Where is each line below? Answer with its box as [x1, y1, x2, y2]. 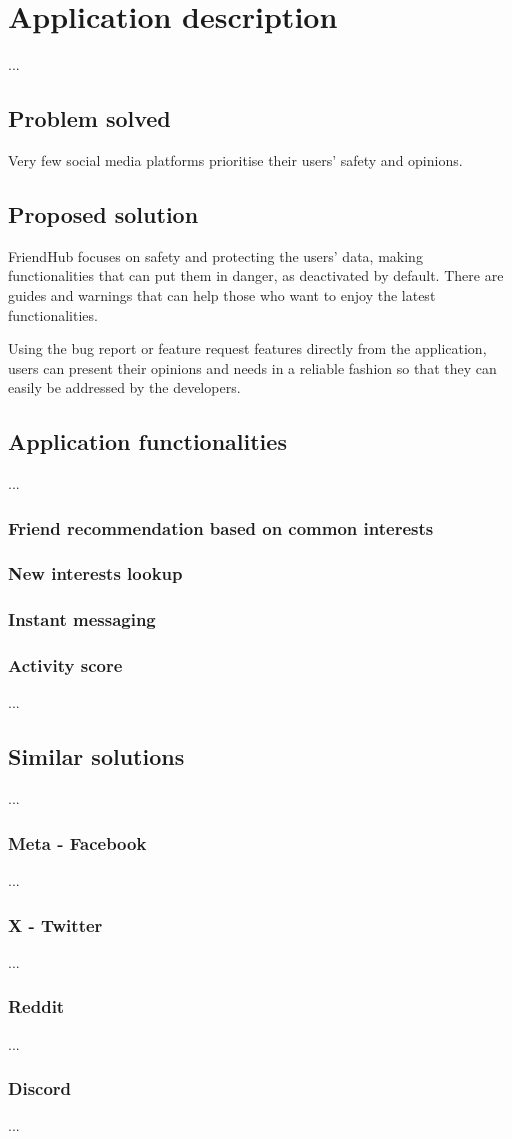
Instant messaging [8, 607, 156, 632]
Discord [8, 1076, 72, 1101]
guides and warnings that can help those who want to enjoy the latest [8, 284, 436, 305]
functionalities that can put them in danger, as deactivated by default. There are [8, 265, 504, 286]
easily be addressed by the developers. [8, 377, 241, 398]
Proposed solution [8, 198, 199, 229]
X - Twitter [8, 912, 103, 937]
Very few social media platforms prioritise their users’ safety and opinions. [8, 149, 463, 170]
